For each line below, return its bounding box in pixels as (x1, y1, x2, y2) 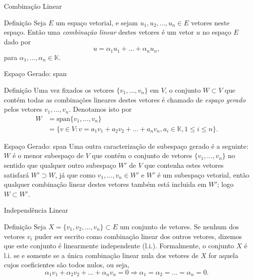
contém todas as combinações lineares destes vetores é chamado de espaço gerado (4, 94, 246, 104)
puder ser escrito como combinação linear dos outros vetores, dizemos (35, 231, 242, 241)
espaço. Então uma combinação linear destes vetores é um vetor (4, 27, 194, 37)
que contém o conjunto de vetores (92, 150, 193, 160)
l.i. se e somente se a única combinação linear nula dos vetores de (4, 250, 198, 260)
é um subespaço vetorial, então (157, 169, 250, 180)
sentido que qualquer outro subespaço (4, 160, 117, 170)
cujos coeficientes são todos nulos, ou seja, (4, 260, 130, 270)
